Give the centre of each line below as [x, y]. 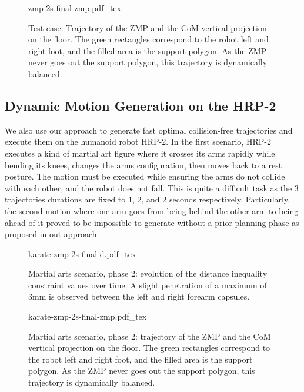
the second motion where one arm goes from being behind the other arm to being [152, 210]
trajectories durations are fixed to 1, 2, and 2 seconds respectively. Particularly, [148, 199]
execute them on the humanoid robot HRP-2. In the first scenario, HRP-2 [138, 142]
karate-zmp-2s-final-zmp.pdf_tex [88, 316]
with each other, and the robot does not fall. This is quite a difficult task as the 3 [152, 187]
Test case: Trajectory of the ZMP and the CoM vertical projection [148, 27]
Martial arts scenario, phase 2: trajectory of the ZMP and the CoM [150, 336]
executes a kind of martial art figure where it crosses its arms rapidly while [140, 153]
